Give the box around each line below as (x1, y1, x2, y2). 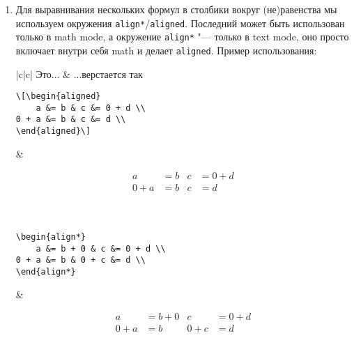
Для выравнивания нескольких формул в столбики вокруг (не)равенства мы (15, 2, 337, 16)
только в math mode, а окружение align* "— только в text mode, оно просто (15, 29, 349, 44)
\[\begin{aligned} (15, 91, 101, 102)
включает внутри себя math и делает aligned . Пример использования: (15, 43, 317, 57)
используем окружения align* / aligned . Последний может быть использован (15, 15, 345, 30)
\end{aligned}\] (15, 126, 91, 137)
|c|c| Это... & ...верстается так (15, 66, 143, 81)
